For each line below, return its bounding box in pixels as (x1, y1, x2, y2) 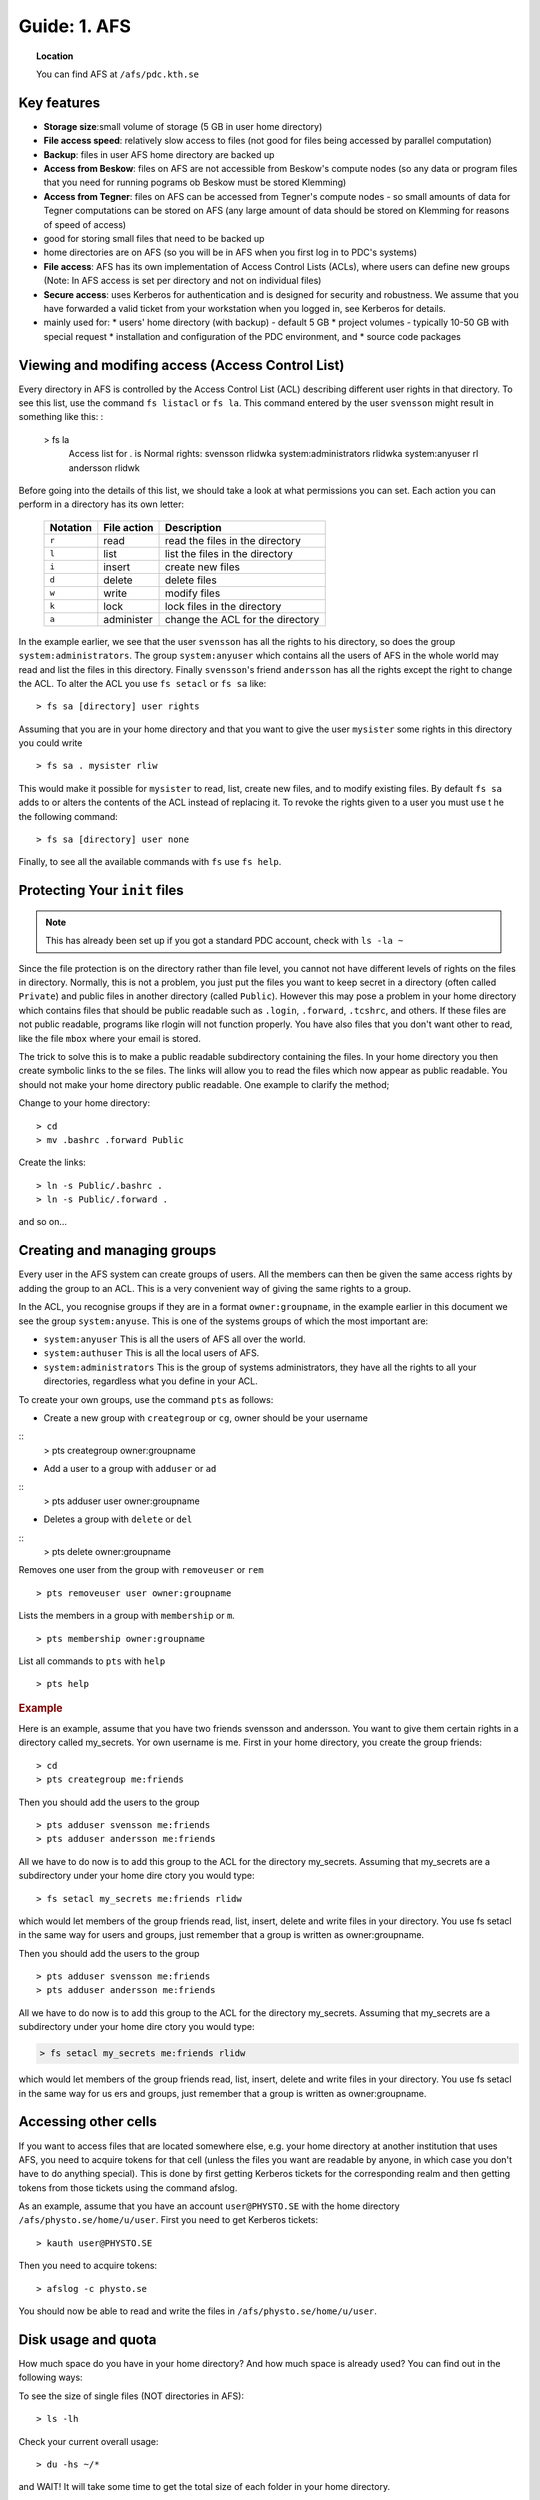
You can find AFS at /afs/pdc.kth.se (36, 68, 200, 80)
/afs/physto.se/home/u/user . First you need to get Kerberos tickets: (18, 2214, 319, 2226)
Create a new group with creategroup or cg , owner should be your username (43, 1411, 369, 1424)
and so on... (18, 1216, 68, 1228)
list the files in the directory (164, 546, 294, 560)
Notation (49, 520, 92, 534)
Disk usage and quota (18, 2331, 157, 2348)
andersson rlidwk (68, 461, 140, 474)
